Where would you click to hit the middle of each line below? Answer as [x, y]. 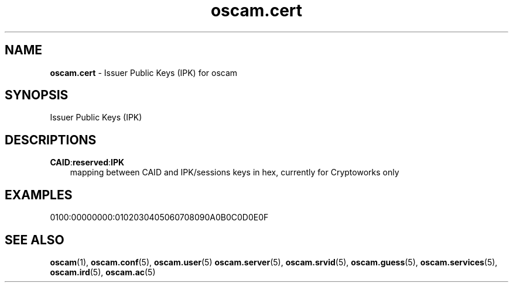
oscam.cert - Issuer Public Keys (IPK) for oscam [144, 72]
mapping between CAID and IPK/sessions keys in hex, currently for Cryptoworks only [235, 172]
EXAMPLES [39, 195]
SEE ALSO [35, 240]
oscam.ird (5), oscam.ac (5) [103, 272]
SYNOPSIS [37, 95]
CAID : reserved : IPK [87, 162]
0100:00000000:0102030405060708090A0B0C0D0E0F [159, 217]
